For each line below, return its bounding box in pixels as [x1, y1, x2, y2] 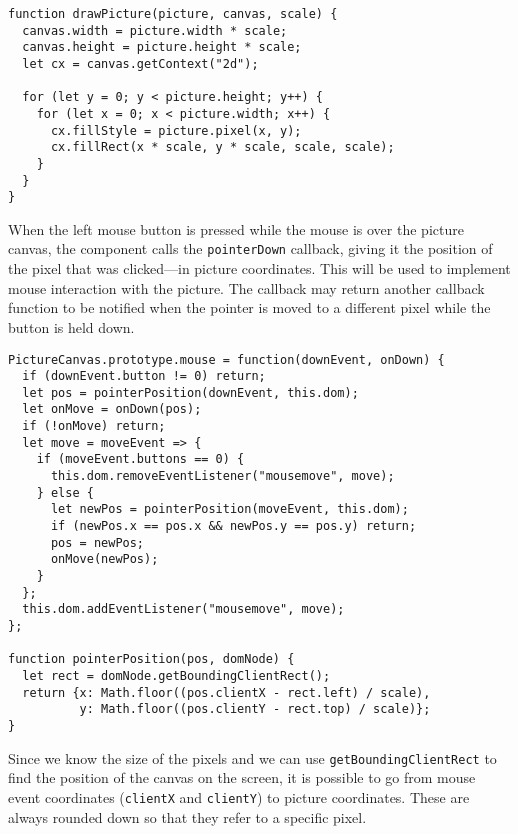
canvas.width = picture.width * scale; [22, 23, 288, 38]
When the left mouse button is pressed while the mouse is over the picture [8, 218, 464, 239]
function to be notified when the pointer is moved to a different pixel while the [8, 297, 491, 318]
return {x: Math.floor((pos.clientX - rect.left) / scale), [22, 685, 431, 700]
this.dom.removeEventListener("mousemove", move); [50, 469, 395, 484]
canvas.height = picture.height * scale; [22, 40, 302, 55]
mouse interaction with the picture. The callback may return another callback [8, 277, 485, 298]
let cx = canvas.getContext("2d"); [22, 56, 259, 71]
